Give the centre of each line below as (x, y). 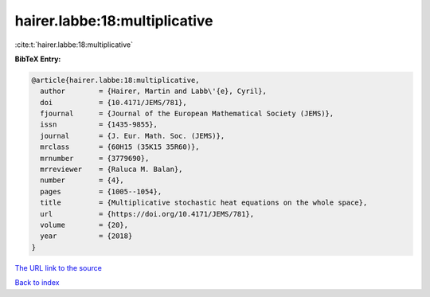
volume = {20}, (84, 225)
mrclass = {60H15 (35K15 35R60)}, (120, 147)
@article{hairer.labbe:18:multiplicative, (115, 80)
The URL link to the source (59, 268)
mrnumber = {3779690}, (95, 158)
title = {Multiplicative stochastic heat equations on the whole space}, (204, 203)
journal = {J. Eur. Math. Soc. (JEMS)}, (133, 136)
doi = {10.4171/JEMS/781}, (113, 102)
